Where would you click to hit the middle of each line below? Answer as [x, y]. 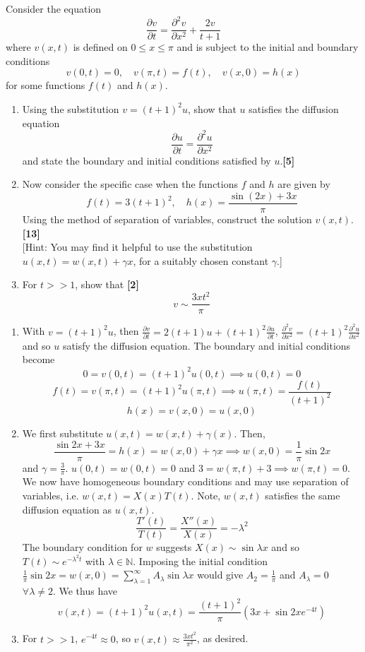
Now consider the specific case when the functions [130, 184]
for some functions [46, 85]
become [38, 359]
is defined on [100, 47]
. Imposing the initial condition [200, 561]
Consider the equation [54, 8]
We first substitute [62, 433]
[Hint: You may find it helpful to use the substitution [137, 247]
